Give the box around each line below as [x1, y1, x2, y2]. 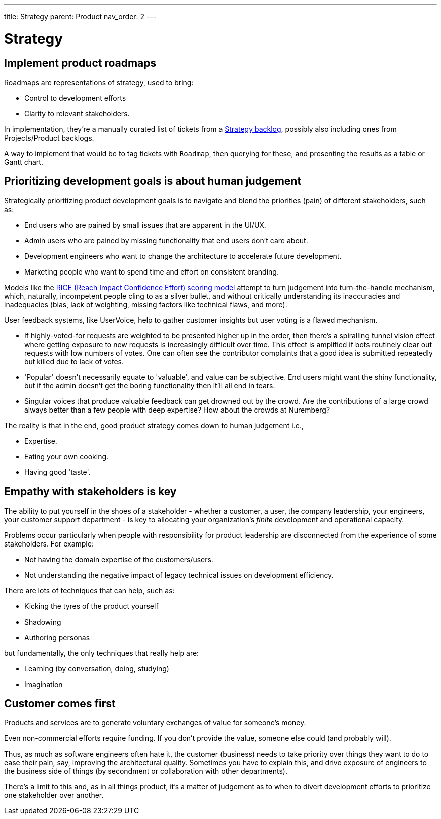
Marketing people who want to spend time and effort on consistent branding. [24, 267, 279, 276]
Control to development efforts [24, 93, 126, 102]
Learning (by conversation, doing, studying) [24, 664, 169, 673]
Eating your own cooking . [24, 452, 109, 461]
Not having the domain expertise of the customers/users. [24, 555, 213, 564]
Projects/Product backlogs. [4, 133, 94, 142]
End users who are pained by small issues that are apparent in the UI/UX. [24, 220, 266, 229]
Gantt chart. [4, 157, 43, 166]
